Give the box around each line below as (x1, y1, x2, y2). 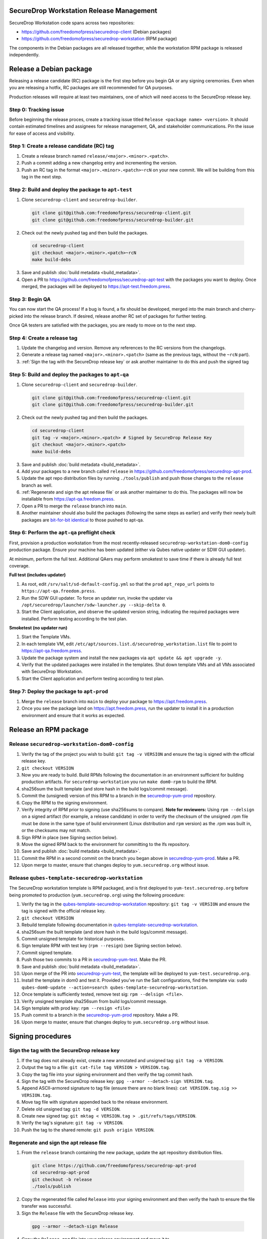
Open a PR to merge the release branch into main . (21, 503, 127, 509)
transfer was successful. (21, 1203, 72, 1209)
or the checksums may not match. (21, 828, 91, 834)
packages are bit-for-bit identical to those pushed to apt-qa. (21, 517, 144, 523)
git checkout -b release (32, 1177, 92, 1182)
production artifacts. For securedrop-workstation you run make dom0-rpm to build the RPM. (21, 779, 218, 785)
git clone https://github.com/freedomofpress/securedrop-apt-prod (32, 1163, 196, 1168)
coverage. (9, 563, 30, 568)
